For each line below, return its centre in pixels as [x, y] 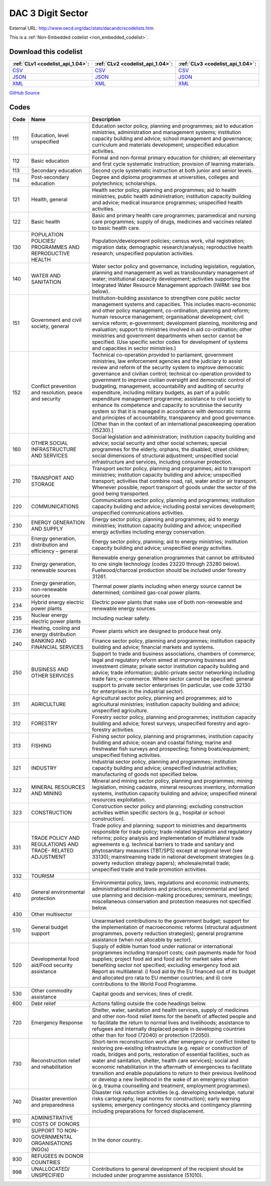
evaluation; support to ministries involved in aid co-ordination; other [172, 329]
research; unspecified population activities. [143, 253]
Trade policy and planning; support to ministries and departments [169, 825]
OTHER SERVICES [52, 676]
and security [46, 398]
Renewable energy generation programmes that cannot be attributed [173, 558]
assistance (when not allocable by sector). [142, 939]
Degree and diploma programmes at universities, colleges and [165, 177]
